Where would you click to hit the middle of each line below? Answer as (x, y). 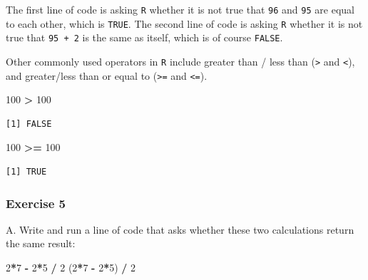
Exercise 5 (36, 203)
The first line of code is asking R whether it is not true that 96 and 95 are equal (180, 9)
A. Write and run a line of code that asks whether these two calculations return (180, 229)
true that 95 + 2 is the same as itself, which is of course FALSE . (144, 37)
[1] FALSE (29, 124)
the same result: (41, 243)
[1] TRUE (26, 172)
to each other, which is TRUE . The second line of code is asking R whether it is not (184, 23)
